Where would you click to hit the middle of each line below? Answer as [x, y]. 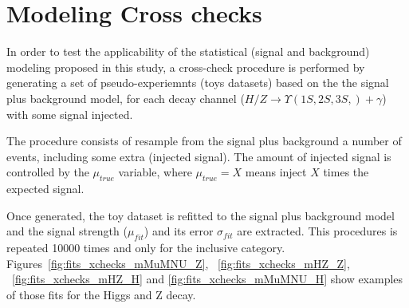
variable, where [155, 172]
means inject [276, 172]
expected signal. [45, 189]
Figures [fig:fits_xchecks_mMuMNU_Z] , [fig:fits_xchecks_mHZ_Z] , [178, 263]
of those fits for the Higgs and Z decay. [101, 294]
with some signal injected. [70, 114]
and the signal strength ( [67, 231]
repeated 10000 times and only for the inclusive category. [146, 248]
